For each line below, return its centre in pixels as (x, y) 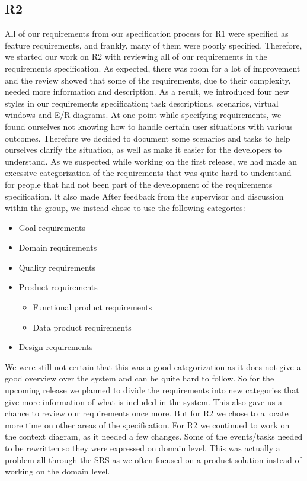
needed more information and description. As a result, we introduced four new (147, 92)
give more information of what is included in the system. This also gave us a (143, 401)
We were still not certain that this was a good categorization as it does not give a (153, 366)
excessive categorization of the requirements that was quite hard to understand (148, 173)
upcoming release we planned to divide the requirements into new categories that (152, 390)
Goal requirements (52, 227)
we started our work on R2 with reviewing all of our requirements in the (136, 57)
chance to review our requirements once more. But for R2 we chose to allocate (147, 413)
